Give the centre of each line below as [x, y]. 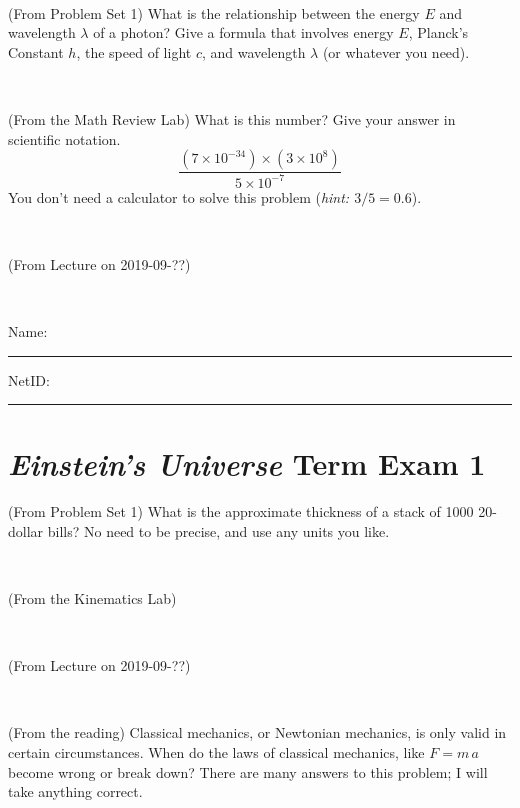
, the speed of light [134, 51]
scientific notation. [64, 138]
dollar [26, 530]
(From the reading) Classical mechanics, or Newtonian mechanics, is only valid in [257, 732]
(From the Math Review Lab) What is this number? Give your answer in [232, 118]
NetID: [29, 379]
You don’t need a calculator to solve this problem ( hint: [179, 196]
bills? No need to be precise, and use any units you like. [218, 530]
